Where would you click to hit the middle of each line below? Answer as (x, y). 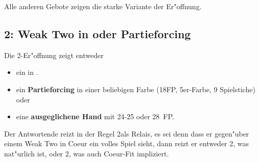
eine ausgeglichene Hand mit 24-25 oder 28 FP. (95, 116)
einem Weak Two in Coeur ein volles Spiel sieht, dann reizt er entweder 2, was (127, 143)
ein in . (27, 72)
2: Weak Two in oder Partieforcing (98, 33)
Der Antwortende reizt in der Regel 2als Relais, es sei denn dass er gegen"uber (127, 133)
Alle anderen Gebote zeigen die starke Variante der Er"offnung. (103, 6)
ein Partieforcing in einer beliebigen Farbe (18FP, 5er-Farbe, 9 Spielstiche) (136, 89)
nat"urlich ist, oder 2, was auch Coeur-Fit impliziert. (87, 153)
